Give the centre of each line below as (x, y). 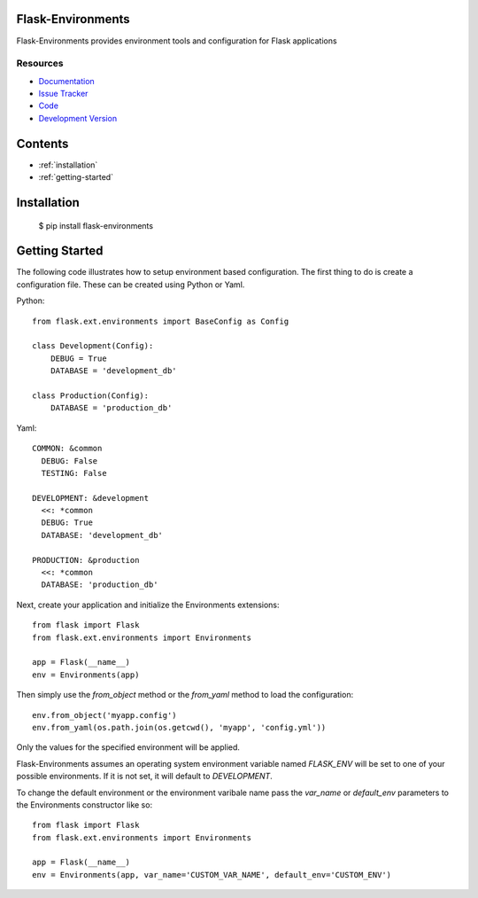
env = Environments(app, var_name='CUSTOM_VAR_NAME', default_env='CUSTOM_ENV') (212, 875)
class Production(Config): (91, 395)
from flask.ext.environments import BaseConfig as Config (161, 321)
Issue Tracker (63, 94)
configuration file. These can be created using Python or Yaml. (131, 285)
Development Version (78, 118)
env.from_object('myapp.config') (104, 715)
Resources (40, 64)
